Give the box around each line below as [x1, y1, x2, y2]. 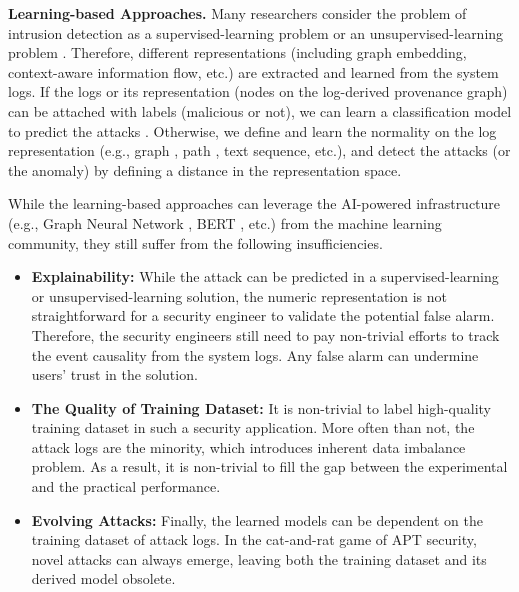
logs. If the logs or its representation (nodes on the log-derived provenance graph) [8, 81, 508, 102]
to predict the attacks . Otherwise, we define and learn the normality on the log [8, 120, 497, 141]
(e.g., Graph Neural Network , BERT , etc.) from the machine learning [8, 212, 442, 233]
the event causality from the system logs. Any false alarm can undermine [31, 344, 479, 365]
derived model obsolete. [31, 568, 176, 589]
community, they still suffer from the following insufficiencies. [8, 232, 383, 253]
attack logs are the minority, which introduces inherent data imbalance [31, 436, 466, 457]
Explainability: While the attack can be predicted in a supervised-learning [31, 266, 499, 287]
